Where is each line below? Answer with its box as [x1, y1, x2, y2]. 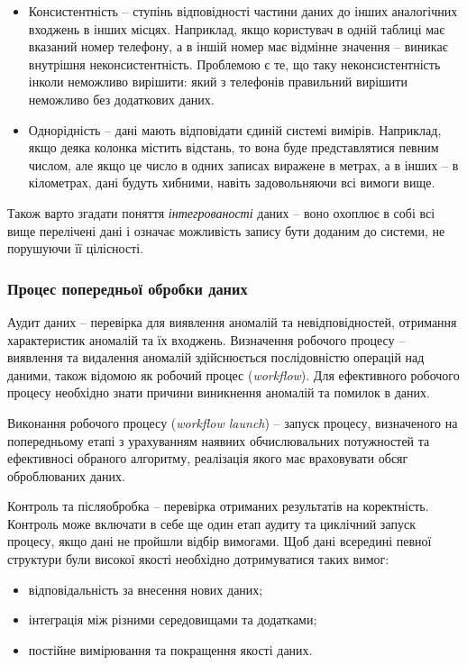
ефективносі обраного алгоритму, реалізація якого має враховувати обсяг [7, 449, 408, 468]
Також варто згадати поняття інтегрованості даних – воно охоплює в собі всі [7, 203, 435, 222]
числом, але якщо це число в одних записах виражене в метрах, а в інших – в [28, 155, 459, 174]
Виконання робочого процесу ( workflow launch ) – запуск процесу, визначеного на [7, 413, 458, 432]
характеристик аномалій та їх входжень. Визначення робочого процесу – [7, 330, 406, 349]
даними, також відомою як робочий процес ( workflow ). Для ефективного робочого [7, 365, 460, 384]
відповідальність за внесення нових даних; [28, 579, 263, 598]
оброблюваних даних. [7, 466, 125, 485]
